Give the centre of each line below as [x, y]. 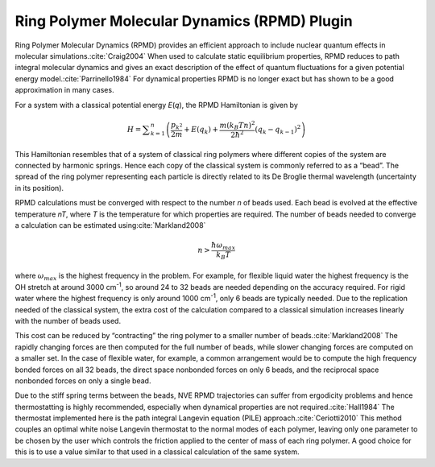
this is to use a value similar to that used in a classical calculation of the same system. [157, 452]
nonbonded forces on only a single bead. [83, 380]
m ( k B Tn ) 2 [237, 126]
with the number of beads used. [68, 320]
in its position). [39, 188]
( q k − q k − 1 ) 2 [278, 130]
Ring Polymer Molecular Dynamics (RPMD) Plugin [184, 21]
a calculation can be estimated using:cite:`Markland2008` [110, 225]
